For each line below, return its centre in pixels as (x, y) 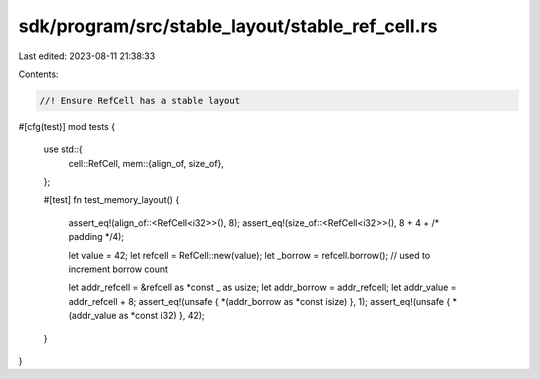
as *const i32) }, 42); (161, 316)
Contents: (38, 74)
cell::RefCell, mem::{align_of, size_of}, (146, 163)
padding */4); (96, 237)
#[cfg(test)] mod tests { (66, 126)
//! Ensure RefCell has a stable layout (139, 100)
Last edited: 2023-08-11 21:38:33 (87, 56)
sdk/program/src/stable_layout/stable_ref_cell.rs (228, 26)
